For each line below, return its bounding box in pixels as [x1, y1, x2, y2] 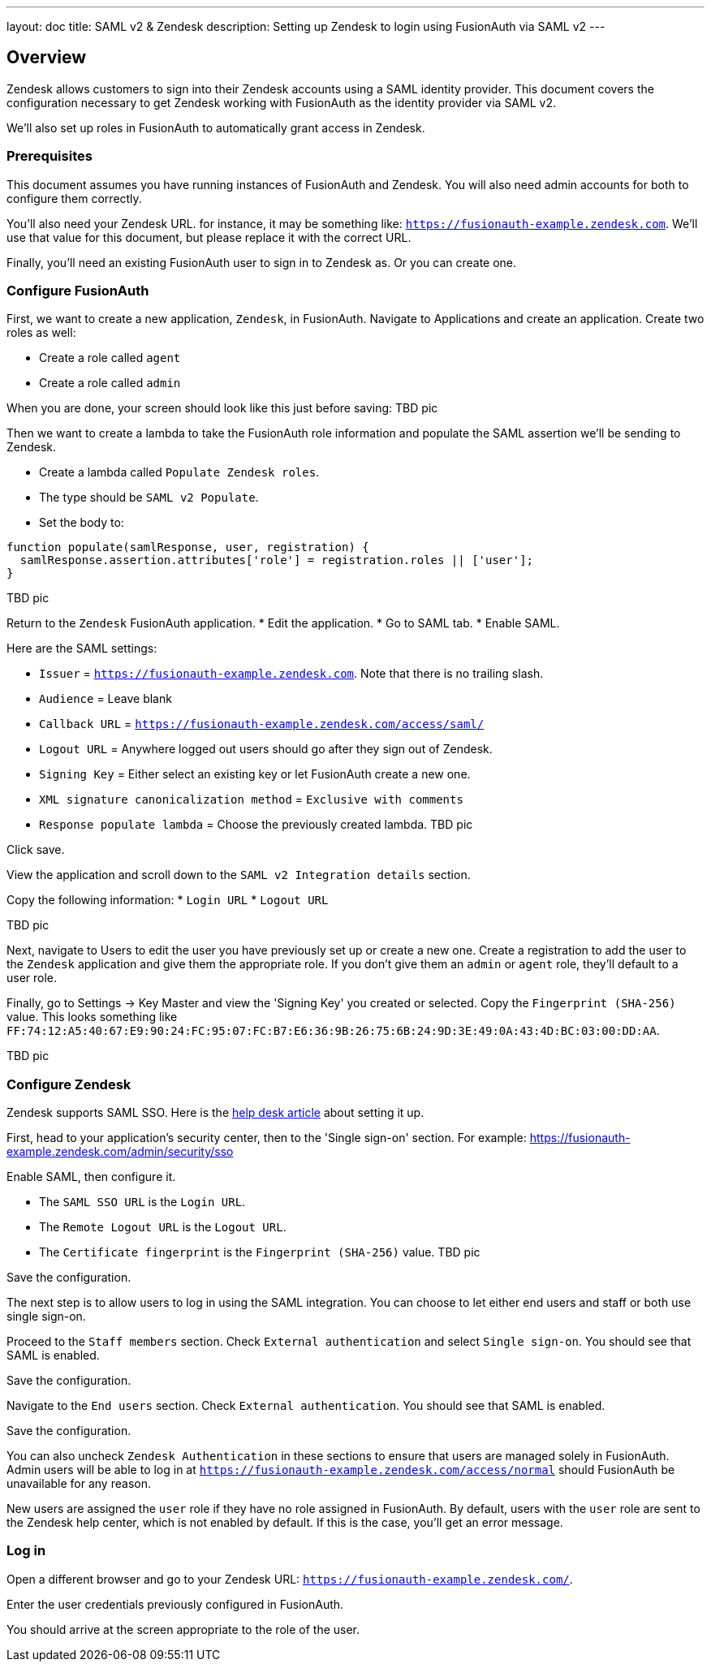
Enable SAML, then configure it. [6, 1170, 176, 1184]
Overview [6, 47, 87, 68]
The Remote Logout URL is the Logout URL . [39, 1220, 287, 1235]
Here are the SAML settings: [6, 641, 157, 656]
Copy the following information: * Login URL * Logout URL [6, 893, 329, 907]
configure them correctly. [6, 191, 142, 205]
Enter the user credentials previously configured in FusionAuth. [6, 1597, 344, 1611]
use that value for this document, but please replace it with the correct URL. [6, 230, 412, 244]
